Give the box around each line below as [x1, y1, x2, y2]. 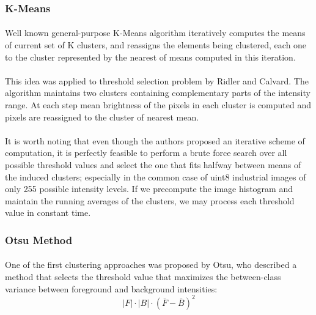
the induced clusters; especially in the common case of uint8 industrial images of [5, 170, 306, 183]
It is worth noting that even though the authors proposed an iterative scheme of [5, 134, 305, 147]
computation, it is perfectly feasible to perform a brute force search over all [5, 146, 287, 159]
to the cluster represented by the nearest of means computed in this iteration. [5, 50, 296, 63]
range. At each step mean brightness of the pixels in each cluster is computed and [5, 98, 312, 111]
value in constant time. [5, 206, 91, 219]
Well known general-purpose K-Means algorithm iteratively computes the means [5, 26, 306, 39]
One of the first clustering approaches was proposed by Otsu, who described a [5, 258, 297, 271]
